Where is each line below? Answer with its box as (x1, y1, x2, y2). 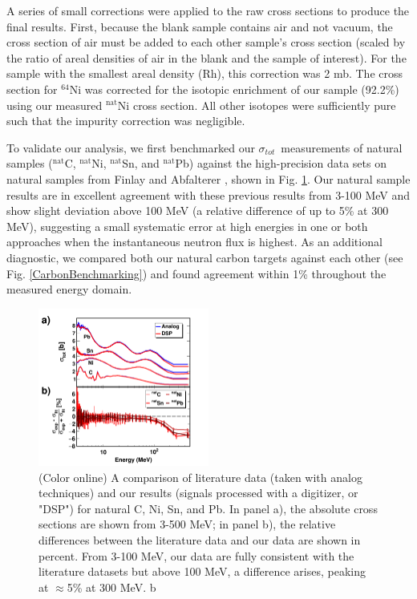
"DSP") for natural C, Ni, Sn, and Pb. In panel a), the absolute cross (38, 500, 378, 516)
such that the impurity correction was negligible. (6, 112, 245, 129)
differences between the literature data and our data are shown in (38, 531, 361, 548)
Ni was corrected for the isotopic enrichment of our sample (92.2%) (69, 80, 399, 97)
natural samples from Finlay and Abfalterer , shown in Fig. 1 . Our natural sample (6, 170, 411, 187)
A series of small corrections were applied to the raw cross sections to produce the (6, 2, 410, 18)
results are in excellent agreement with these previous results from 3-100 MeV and (6, 186, 411, 203)
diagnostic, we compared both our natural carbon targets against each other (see (6, 249, 403, 265)
